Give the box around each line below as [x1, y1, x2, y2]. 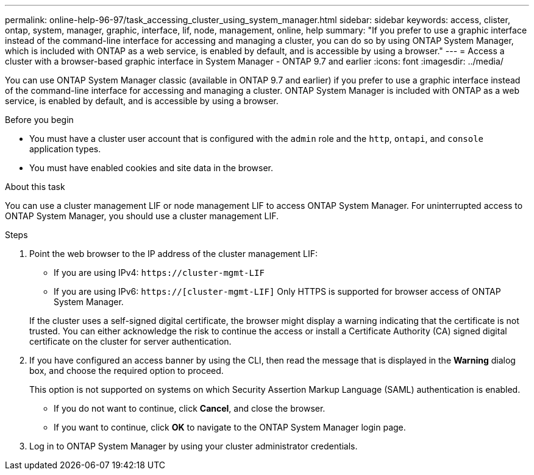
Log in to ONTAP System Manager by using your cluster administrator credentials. [29, 441, 358, 451]
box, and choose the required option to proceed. [29, 365, 224, 376]
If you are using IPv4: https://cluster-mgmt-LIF [54, 267, 265, 278]
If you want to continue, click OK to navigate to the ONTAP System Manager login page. [54, 422, 406, 432]
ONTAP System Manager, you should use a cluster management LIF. [5, 211, 279, 221]
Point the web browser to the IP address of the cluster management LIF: [29, 248, 318, 259]
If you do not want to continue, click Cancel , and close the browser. [54, 403, 326, 413]
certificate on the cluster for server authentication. [29, 336, 232, 347]
